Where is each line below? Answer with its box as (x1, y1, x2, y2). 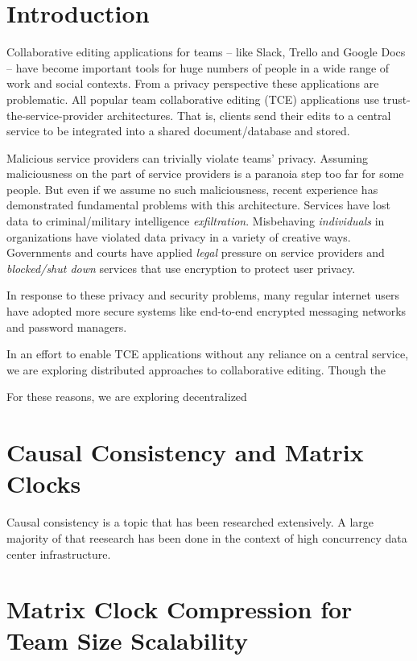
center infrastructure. (6, 545, 111, 562)
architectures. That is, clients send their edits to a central (107, 106, 391, 123)
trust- (382, 90, 411, 107)
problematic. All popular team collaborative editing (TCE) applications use (6, 90, 379, 107)
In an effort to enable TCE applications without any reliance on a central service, (6, 345, 409, 362)
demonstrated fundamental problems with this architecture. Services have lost (6, 196, 390, 213)
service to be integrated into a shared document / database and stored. (6, 122, 350, 139)
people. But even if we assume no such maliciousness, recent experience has (6, 180, 378, 197)
